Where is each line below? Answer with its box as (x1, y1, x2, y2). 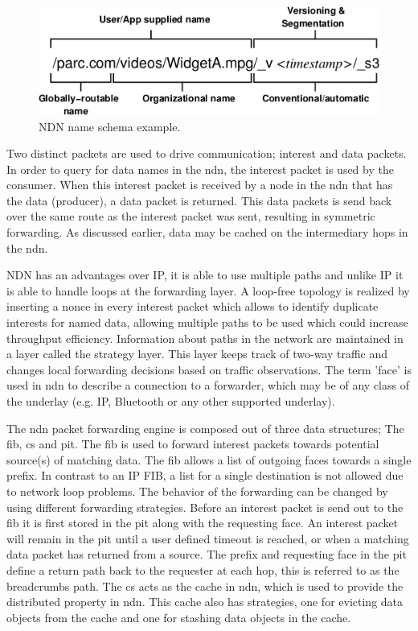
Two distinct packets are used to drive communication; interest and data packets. (6, 145, 407, 162)
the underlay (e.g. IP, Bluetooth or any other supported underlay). (6, 393, 335, 409)
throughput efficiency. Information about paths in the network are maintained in (6, 329, 404, 346)
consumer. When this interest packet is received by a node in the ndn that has (6, 176, 393, 193)
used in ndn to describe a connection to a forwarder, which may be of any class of (6, 377, 409, 394)
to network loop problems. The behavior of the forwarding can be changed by (6, 482, 388, 499)
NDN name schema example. (39, 118, 181, 134)
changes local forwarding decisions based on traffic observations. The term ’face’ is (6, 361, 412, 377)
